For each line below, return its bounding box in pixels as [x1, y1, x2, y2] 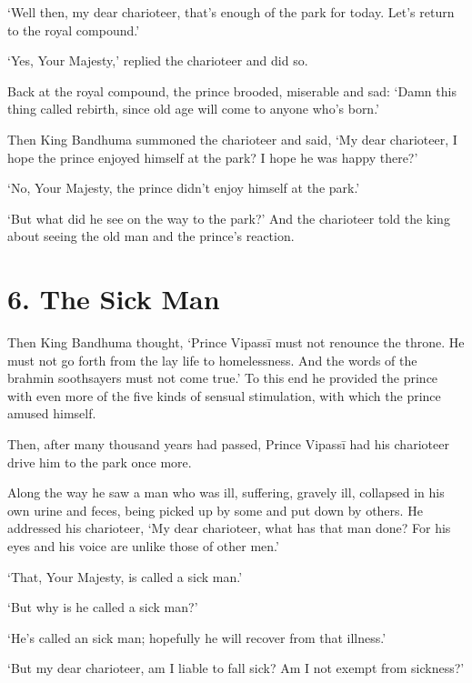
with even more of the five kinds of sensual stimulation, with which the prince [7, 386, 441, 405]
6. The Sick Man [7, 280, 220, 317]
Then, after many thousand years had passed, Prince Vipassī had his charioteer [7, 435, 449, 454]
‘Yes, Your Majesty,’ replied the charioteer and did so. [7, 51, 308, 70]
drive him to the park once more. [7, 452, 192, 471]
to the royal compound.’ [7, 20, 140, 39]
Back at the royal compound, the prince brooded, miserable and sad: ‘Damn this [7, 81, 457, 100]
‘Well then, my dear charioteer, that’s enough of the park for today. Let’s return [7, 3, 455, 21]
